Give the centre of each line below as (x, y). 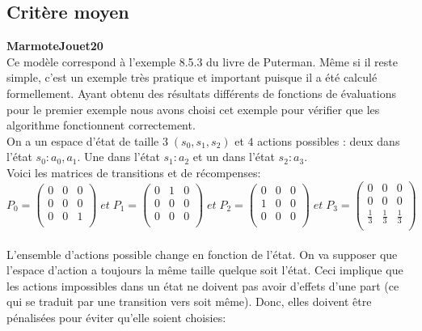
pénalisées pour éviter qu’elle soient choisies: (116, 318)
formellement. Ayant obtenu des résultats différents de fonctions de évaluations (202, 93)
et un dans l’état (234, 157)
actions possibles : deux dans (329, 140)
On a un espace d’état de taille (83, 140)
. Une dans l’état (118, 157)
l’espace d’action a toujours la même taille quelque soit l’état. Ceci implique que (205, 270)
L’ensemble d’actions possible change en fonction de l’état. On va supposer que (202, 254)
